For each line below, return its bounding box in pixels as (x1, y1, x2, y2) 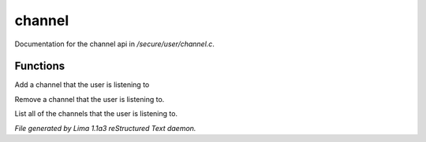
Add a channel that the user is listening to (14, 80, 150, 89)
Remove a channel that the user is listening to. (14, 94, 165, 104)
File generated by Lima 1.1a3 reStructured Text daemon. (14, 123, 196, 133)
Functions (14, 60, 65, 73)
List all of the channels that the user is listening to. (14, 109, 177, 118)
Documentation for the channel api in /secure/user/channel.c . (14, 39, 215, 49)
